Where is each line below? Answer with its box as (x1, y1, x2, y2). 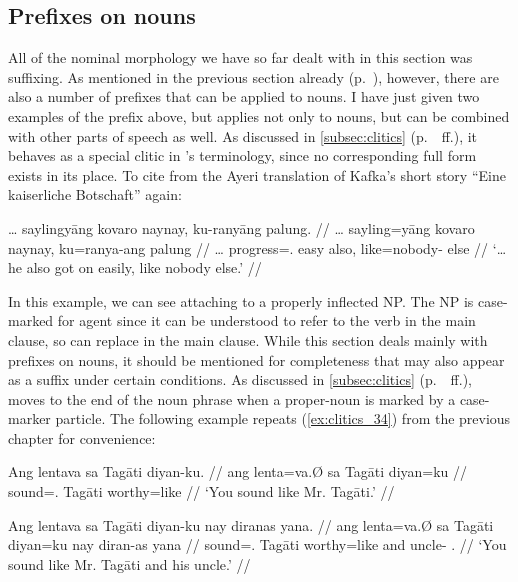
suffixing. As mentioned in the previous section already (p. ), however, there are (8, 66, 499, 87)
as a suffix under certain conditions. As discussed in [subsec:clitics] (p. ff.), (8, 369, 473, 390)
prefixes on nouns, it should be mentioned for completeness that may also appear (8, 349, 505, 370)
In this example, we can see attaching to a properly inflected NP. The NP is (8, 290, 474, 311)
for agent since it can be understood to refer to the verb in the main (57, 310, 476, 331)
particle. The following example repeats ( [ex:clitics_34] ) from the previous (55, 408, 511, 429)
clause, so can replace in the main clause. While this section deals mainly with (8, 329, 488, 350)
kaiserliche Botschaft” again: (8, 184, 182, 205)
